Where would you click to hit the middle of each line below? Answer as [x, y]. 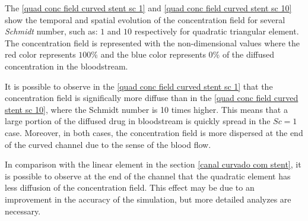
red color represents [40, 54]
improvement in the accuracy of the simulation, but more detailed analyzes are [148, 199]
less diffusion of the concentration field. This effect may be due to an [130, 187]
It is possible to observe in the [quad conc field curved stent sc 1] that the [139, 86]
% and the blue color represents [148, 54]
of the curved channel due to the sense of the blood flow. [108, 144]
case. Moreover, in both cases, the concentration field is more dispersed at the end [154, 132]
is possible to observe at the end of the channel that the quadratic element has [148, 176]
